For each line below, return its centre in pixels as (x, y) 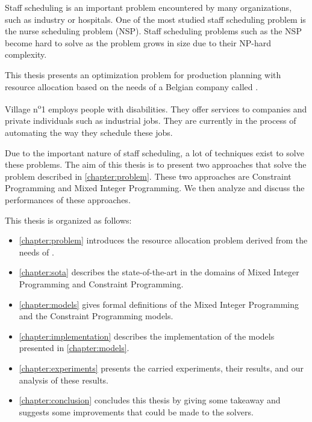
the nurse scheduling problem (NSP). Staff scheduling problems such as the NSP (153, 31)
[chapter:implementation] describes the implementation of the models (147, 336)
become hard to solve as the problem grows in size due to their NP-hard (138, 42)
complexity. (26, 54)
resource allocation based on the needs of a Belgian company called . (132, 86)
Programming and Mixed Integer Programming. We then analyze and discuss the (155, 188)
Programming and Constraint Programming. (101, 283)
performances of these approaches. (68, 199)
